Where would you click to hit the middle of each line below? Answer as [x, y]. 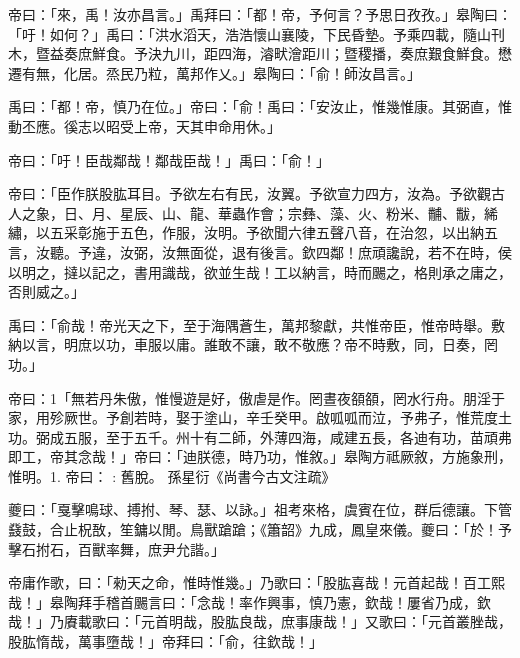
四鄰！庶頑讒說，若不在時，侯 [413, 251]
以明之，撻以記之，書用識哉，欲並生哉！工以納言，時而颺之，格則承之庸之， [260, 271]
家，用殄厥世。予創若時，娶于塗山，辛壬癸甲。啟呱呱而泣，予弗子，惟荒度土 [260, 417]
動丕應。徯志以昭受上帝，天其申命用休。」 [144, 125]
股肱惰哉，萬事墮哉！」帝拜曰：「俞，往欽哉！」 [165, 641]
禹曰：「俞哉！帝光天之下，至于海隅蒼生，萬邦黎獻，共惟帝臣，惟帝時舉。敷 [256, 324]
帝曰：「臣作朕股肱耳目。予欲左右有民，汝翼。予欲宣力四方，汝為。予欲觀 [249, 193]
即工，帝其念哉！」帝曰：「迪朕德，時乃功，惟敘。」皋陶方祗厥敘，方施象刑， [260, 456]
